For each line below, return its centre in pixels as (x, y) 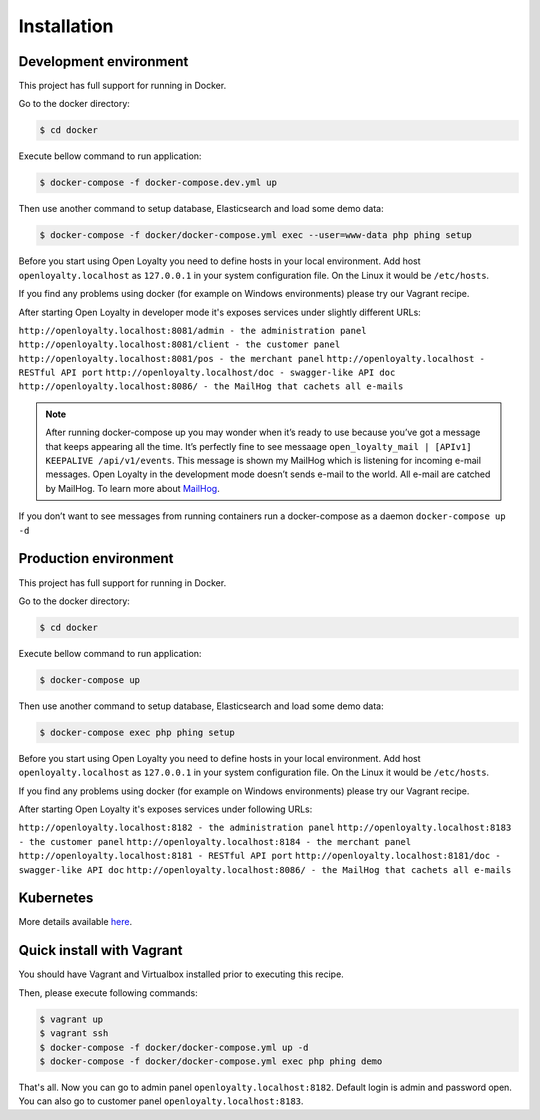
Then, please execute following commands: (108, 992)
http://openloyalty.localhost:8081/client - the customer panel (179, 344)
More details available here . (75, 922)
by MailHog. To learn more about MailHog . (132, 488)
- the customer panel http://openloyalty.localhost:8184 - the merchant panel (215, 841)
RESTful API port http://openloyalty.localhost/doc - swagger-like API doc (207, 373)
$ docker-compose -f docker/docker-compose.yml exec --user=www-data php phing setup (255, 235)
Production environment (96, 558)
